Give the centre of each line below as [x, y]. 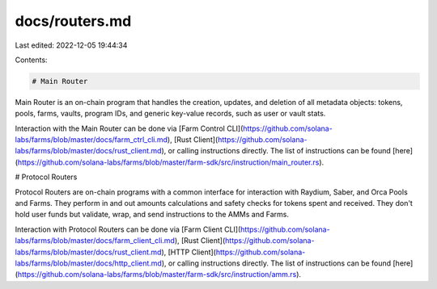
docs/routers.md [73, 21]
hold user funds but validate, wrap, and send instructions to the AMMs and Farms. [152, 215]
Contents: [31, 60]
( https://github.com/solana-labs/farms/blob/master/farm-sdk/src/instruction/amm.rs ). [158, 274]
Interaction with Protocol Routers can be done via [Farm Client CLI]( [128, 229]
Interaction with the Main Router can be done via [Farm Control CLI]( [129, 128]
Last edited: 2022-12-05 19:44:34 [71, 45]
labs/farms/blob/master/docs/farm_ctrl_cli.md [91, 140]
